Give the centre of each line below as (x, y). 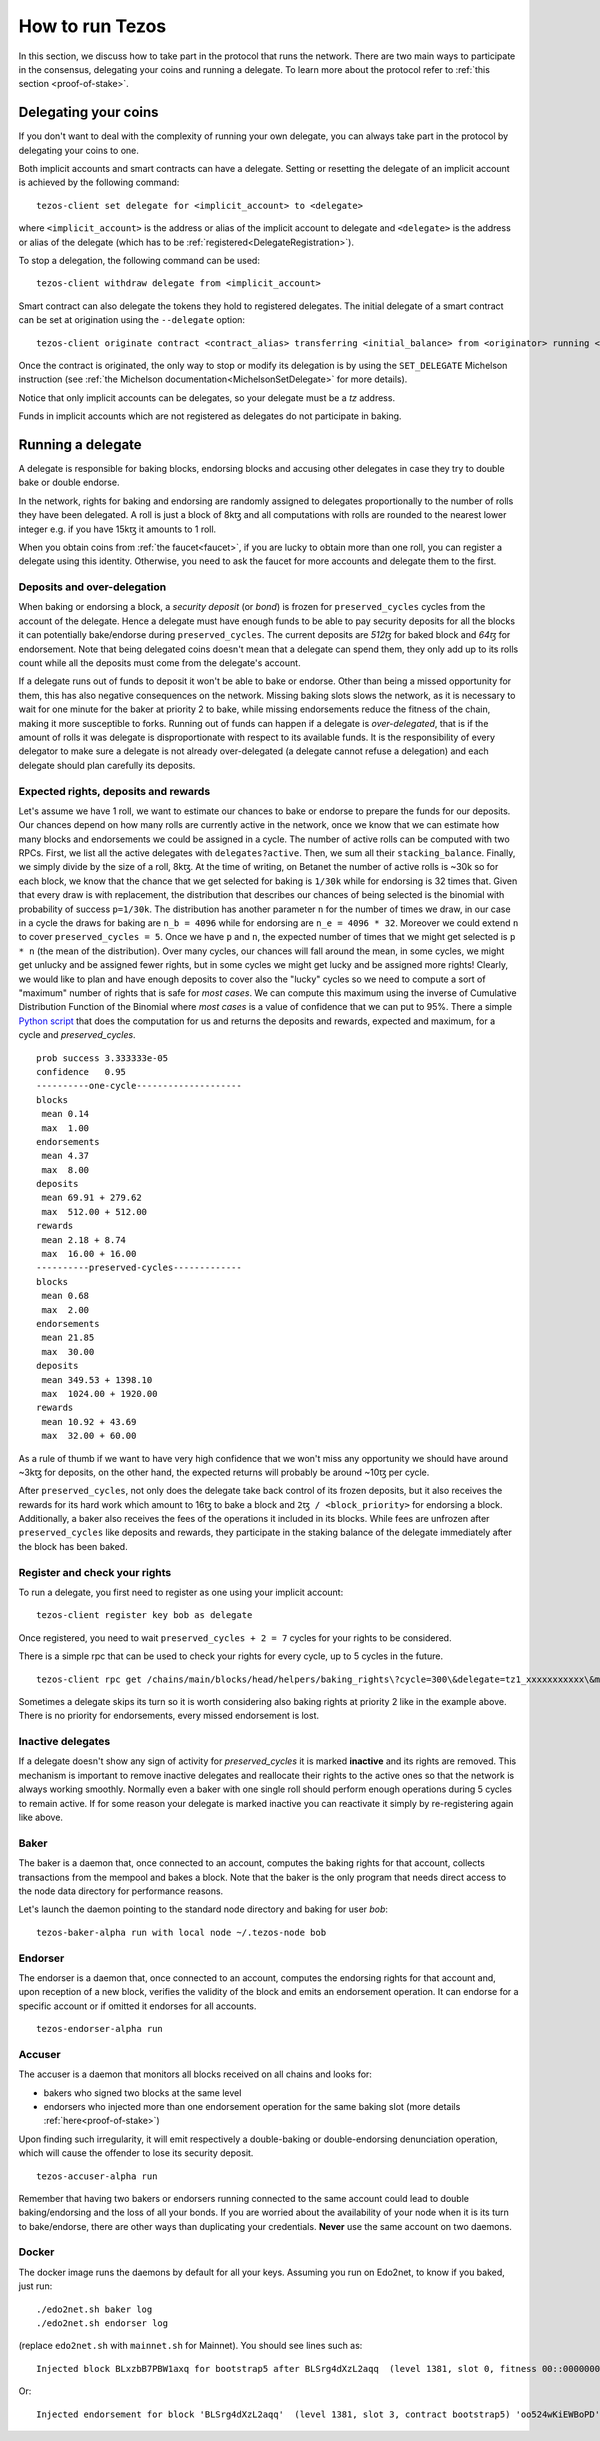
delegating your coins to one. (78, 150)
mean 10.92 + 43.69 (89, 1421)
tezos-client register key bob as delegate (144, 1615)
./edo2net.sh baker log (94, 2309)
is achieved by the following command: (99, 182)
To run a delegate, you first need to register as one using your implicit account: (181, 1592)
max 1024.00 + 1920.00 (99, 1393)
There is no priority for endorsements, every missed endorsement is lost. (169, 1716)
